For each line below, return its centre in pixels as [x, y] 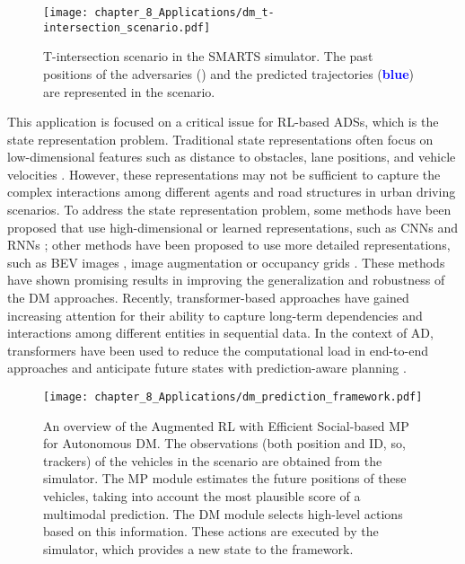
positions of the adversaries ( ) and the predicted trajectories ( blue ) [229, 73]
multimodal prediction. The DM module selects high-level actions [223, 513]
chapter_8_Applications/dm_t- [184, 13]
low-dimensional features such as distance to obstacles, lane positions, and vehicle [232, 157]
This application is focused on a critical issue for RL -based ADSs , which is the [223, 122]
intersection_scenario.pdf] [127, 27]
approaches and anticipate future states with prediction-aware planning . [207, 368]
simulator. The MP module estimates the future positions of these [225, 478]
